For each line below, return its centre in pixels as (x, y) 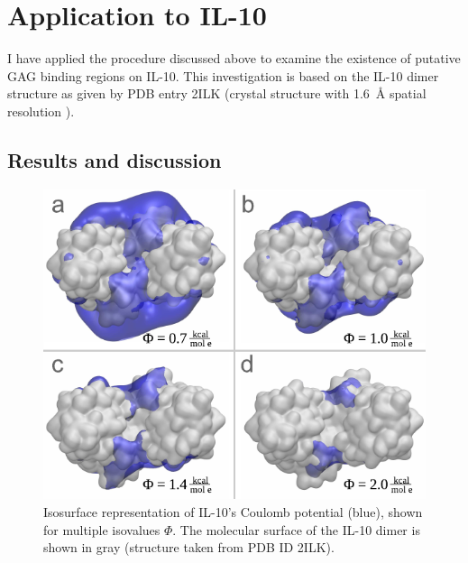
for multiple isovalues (102, 529)
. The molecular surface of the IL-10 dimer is (296, 529)
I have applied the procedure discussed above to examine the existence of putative (234, 58)
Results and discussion (115, 159)
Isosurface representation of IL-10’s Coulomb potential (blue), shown (233, 511)
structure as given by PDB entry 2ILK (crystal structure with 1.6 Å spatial (217, 93)
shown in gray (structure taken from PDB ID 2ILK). (189, 547)
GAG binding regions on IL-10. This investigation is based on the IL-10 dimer (223, 75)
